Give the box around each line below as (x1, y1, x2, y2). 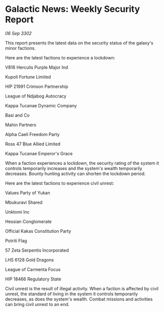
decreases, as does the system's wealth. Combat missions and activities (5, 296, 153, 302)
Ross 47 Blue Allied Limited (5, 141, 61, 147)
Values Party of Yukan (5, 189, 50, 196)
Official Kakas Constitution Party (5, 228, 72, 234)
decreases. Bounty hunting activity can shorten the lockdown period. (5, 171, 146, 177)
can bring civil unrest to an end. (5, 301, 70, 307)
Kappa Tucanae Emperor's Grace (5, 150, 73, 156)
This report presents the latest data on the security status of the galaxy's (5, 40, 154, 45)
